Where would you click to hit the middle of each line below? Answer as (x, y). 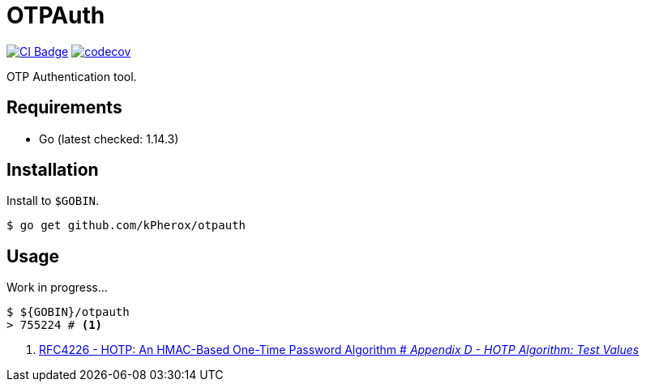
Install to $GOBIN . (53, 201)
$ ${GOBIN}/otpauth (68, 312)
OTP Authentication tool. (72, 76)
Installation (53, 170)
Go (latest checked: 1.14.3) (109, 139)
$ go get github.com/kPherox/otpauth (126, 226)
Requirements (64, 108)
